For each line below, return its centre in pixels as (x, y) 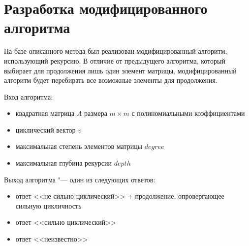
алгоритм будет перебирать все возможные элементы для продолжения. (111, 80)
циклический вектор (46, 129)
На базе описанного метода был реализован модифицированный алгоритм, (116, 51)
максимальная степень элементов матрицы (79, 146)
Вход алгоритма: (29, 96)
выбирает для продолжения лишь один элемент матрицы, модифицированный (120, 70)
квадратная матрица (45, 113)
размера (96, 113)
